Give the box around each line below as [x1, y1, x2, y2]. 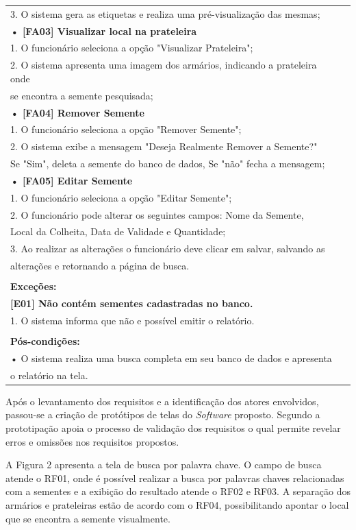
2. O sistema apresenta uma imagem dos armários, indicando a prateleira [10, 58, 317, 72]
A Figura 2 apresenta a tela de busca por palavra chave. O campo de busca [5, 457, 322, 472]
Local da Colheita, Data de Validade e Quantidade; [10, 224, 226, 239]
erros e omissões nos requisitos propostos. [5, 434, 179, 448]
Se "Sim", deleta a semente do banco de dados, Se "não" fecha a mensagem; [10, 156, 325, 171]
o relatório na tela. [10, 368, 88, 382]
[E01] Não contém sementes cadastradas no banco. [10, 296, 253, 311]
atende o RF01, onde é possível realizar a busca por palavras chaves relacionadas [5, 470, 344, 485]
